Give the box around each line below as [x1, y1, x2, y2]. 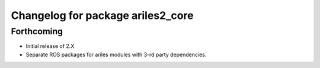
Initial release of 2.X [25, 43, 75, 50]
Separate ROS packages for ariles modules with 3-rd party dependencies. [25, 51, 207, 58]
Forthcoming [11, 26, 63, 37]
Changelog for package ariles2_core [11, 9, 194, 22]
